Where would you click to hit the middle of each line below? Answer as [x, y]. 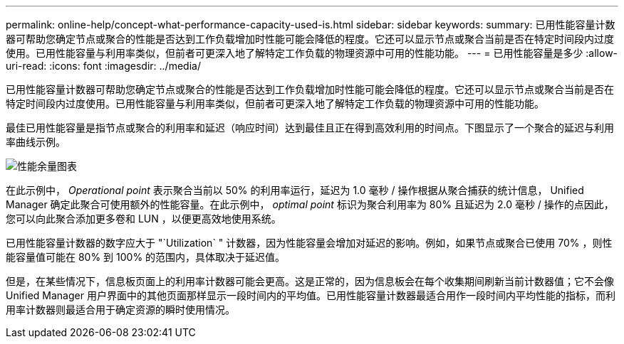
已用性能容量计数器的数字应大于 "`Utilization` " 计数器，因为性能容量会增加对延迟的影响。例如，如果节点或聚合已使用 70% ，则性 [309, 243]
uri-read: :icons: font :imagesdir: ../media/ [103, 66]
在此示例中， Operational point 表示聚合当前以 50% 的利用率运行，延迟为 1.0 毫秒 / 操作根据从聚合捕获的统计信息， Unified [295, 190]
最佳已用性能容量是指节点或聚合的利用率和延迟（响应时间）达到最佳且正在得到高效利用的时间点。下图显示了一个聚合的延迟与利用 [310, 128]
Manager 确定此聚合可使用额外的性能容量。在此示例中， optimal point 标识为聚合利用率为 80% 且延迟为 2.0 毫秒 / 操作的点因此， [310, 204]
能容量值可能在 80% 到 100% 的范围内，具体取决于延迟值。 [146, 257]
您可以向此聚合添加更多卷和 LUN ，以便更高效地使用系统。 [144, 219]
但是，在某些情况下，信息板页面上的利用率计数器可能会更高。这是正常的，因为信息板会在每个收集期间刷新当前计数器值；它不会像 [310, 281]
